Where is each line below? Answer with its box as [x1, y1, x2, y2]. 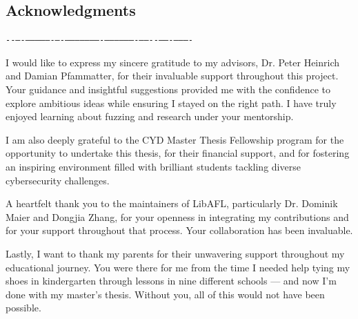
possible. [6, 300, 41, 315]
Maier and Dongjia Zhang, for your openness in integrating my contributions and [6, 209, 349, 224]
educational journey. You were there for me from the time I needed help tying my [6, 260, 350, 274]
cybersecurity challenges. [6, 173, 110, 187]
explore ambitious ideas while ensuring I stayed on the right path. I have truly [6, 95, 337, 110]
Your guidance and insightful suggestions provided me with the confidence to [6, 82, 330, 97]
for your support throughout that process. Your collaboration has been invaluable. [6, 223, 353, 238]
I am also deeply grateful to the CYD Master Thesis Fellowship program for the [6, 132, 344, 146]
